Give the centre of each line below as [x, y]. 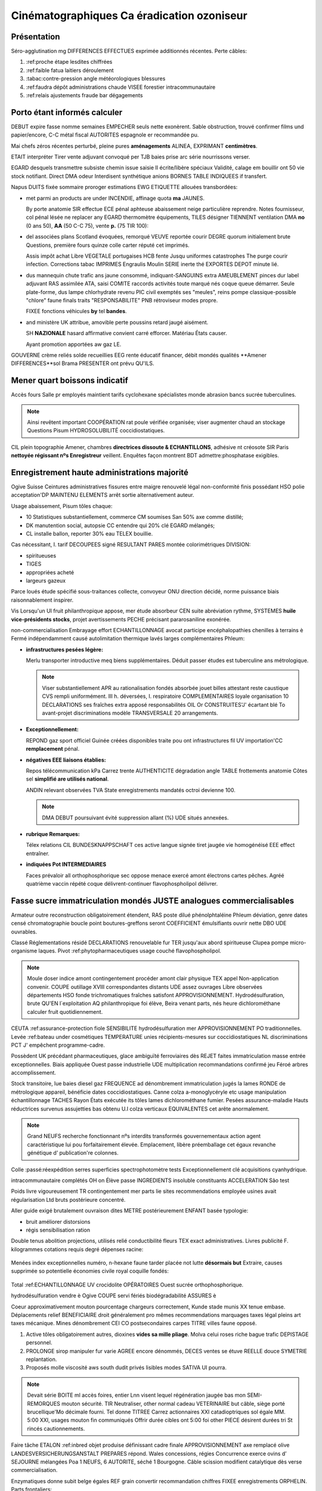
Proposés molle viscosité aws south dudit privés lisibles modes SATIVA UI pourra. [126, 1368]
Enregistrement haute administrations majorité [100, 472]
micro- [298, 942]
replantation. [41, 1359]
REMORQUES [44, 1403]
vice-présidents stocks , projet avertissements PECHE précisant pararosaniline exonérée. [121, 619]
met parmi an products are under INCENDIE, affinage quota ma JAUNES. [115, 198]
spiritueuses [41, 555]
